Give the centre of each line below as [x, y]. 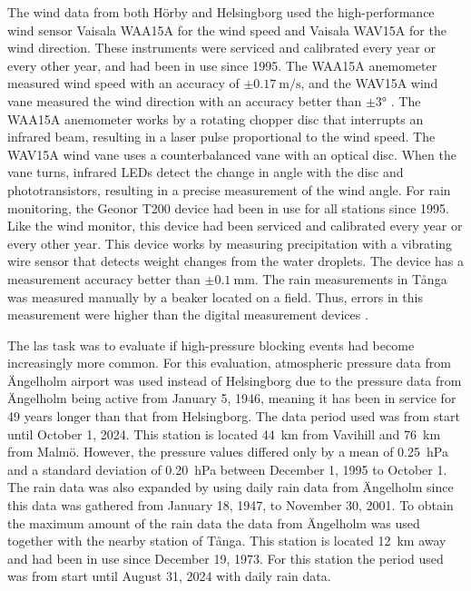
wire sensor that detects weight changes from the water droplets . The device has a [236, 261]
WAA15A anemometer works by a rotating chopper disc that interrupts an [216, 118]
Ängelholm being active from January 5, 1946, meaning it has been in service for [232, 398]
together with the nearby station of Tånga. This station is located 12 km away [227, 541]
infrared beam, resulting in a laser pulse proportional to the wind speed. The [221, 137]
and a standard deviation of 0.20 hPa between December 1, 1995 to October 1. [227, 469]
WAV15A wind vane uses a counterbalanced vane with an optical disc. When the [232, 154]
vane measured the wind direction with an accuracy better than [185, 100]
